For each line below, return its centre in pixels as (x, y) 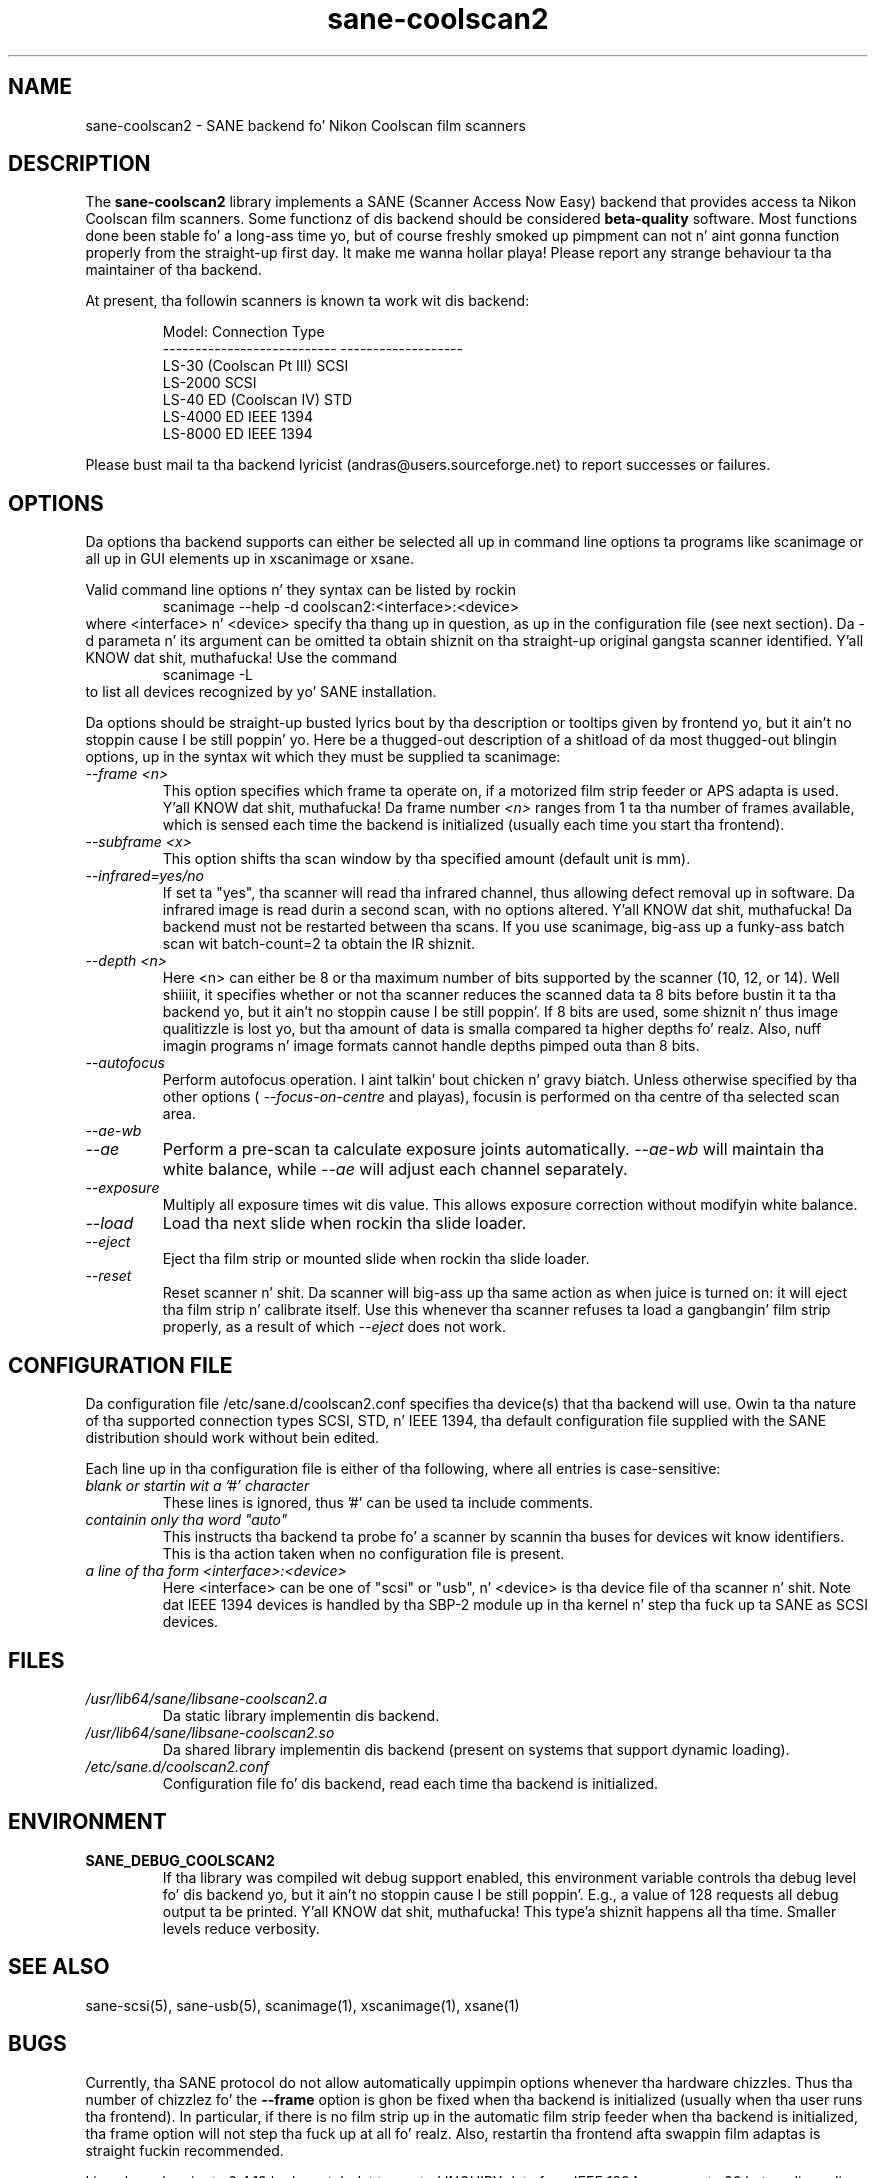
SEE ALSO (59, 1967)
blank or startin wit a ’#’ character (197, 1486)
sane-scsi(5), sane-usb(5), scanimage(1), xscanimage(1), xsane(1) (302, 2005)
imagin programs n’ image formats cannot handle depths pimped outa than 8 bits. (431, 1046)
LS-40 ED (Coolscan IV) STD (257, 400)
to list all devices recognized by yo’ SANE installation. (261, 692)
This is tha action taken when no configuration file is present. (363, 1554)
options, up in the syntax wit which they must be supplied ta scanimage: (323, 757)
